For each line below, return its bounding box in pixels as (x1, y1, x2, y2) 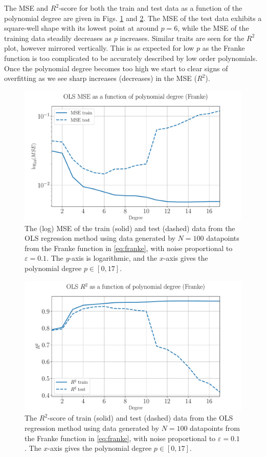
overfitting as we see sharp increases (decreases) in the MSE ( (4, 73, 197, 84)
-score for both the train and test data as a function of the (59, 3, 242, 13)
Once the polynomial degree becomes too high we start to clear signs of (4, 63, 228, 73)
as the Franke (202, 43, 245, 53)
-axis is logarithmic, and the (69, 253, 157, 263)
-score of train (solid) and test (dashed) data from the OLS (48, 412, 233, 423)
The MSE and (4, 3, 49, 13)
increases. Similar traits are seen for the (120, 32, 245, 43)
